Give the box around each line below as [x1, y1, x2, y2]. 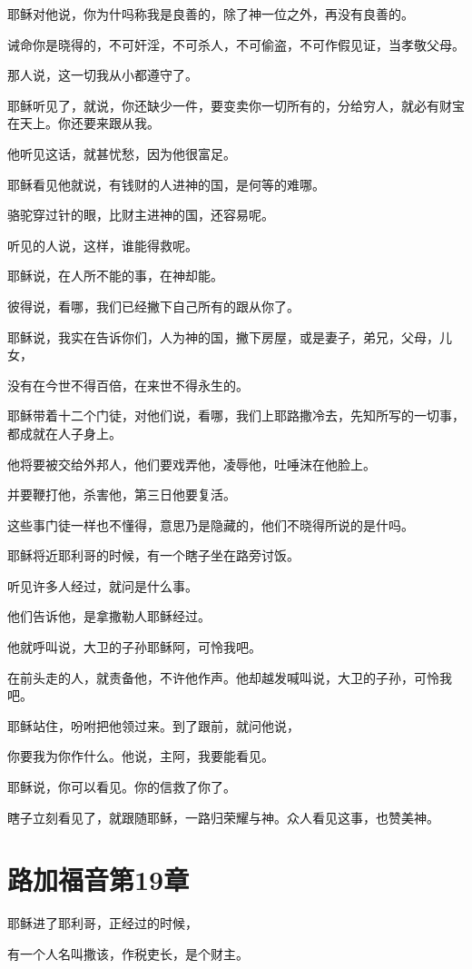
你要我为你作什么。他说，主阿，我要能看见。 [7, 747, 274, 766]
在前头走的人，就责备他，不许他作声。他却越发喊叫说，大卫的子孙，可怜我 [7, 667, 452, 687]
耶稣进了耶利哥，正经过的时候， [7, 914, 198, 933]
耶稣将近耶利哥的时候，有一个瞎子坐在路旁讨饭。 [7, 546, 300, 565]
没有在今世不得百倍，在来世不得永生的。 [7, 375, 249, 394]
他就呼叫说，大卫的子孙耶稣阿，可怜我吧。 [7, 638, 261, 657]
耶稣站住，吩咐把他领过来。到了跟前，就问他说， [7, 716, 300, 735]
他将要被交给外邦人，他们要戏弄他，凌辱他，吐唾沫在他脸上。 [7, 454, 376, 473]
